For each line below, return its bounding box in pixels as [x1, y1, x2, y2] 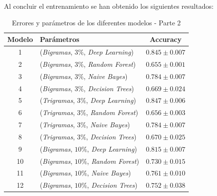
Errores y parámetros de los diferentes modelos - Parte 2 [12, 17, 181, 27]
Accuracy [150, 34, 182, 44]
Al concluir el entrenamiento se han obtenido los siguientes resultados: [4, 1, 214, 11]
